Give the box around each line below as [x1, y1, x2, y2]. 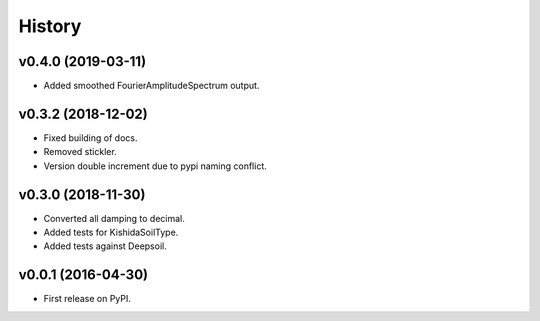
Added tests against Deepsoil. [43, 240, 167, 252]
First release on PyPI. [43, 293, 132, 305]
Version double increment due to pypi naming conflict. [43, 160, 267, 172]
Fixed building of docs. [43, 131, 138, 144]
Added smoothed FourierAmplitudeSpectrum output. [43, 80, 260, 92]
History [18, 15, 82, 37]
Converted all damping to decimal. [43, 212, 185, 224]
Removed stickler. [43, 146, 117, 158]
